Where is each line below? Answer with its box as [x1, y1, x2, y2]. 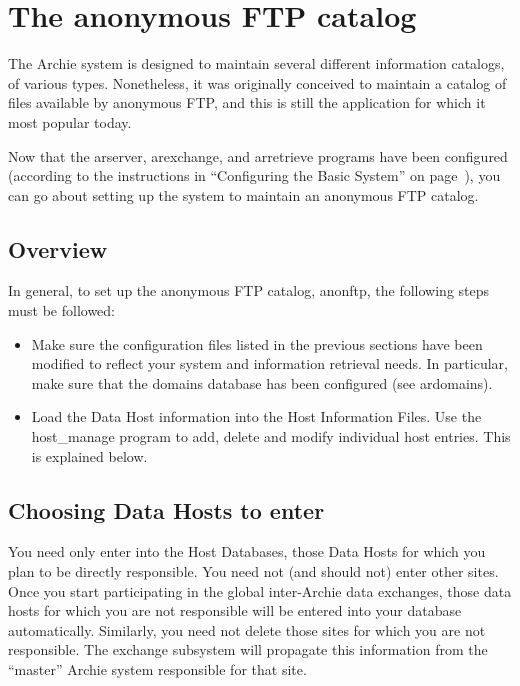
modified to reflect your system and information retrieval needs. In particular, [31, 353, 508, 374]
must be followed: [8, 300, 116, 321]
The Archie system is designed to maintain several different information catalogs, [8, 53, 505, 74]
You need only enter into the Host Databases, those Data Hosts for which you [8, 541, 486, 562]
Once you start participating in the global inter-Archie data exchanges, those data [8, 580, 512, 601]
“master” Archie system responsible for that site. [8, 659, 307, 679]
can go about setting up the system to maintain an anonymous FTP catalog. [8, 184, 479, 205]
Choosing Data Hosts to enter [8, 494, 325, 525]
